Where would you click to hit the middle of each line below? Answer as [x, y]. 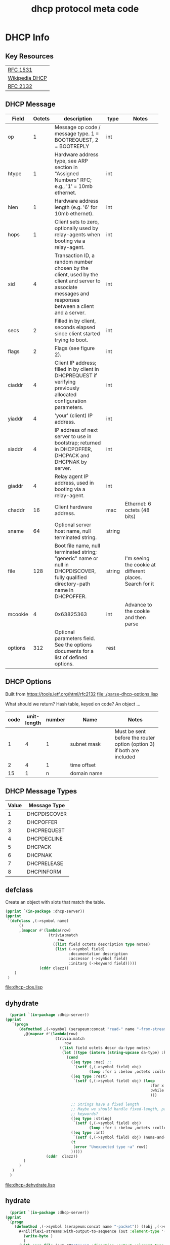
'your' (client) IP [74, 416]
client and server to [78, 281]
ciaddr [15, 385]
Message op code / [78, 127]
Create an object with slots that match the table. [55, 902]
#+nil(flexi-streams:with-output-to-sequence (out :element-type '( [92, 1232]
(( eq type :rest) [89, 1076]
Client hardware [74, 507]
